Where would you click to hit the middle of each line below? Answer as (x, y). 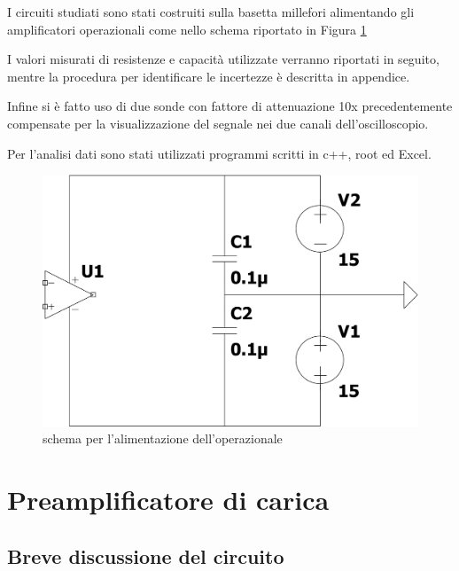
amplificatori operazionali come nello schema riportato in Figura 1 (187, 29)
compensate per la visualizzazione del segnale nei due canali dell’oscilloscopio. (218, 123)
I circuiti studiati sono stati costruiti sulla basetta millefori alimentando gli (211, 12)
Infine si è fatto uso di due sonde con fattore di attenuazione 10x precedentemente (230, 106)
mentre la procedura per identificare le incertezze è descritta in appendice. (209, 76)
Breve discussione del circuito (146, 555)
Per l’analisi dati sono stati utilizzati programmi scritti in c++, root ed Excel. (219, 153)
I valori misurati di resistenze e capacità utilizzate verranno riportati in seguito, (223, 59)
